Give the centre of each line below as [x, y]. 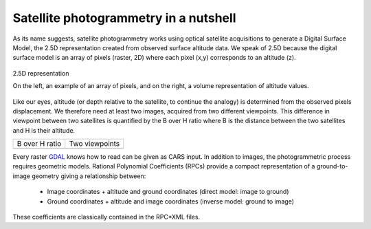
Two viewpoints [94, 144]
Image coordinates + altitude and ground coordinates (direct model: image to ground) [168, 192]
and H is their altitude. [44, 130]
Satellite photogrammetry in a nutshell [124, 18]
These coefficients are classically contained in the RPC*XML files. [106, 217]
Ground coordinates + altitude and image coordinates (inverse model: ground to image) [171, 201]
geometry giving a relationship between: [89, 176]
